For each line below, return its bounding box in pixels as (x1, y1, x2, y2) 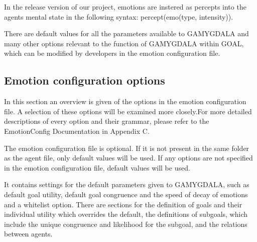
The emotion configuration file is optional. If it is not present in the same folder (4, 142, 249, 153)
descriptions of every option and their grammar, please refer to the (4, 116, 209, 126)
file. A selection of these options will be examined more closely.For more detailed (4, 106, 252, 116)
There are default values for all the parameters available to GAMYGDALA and (4, 28, 249, 39)
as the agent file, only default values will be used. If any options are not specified (4, 152, 253, 163)
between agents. (4, 228, 53, 239)
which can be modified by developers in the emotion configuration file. (4, 48, 220, 58)
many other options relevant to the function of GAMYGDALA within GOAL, (4, 38, 244, 48)
